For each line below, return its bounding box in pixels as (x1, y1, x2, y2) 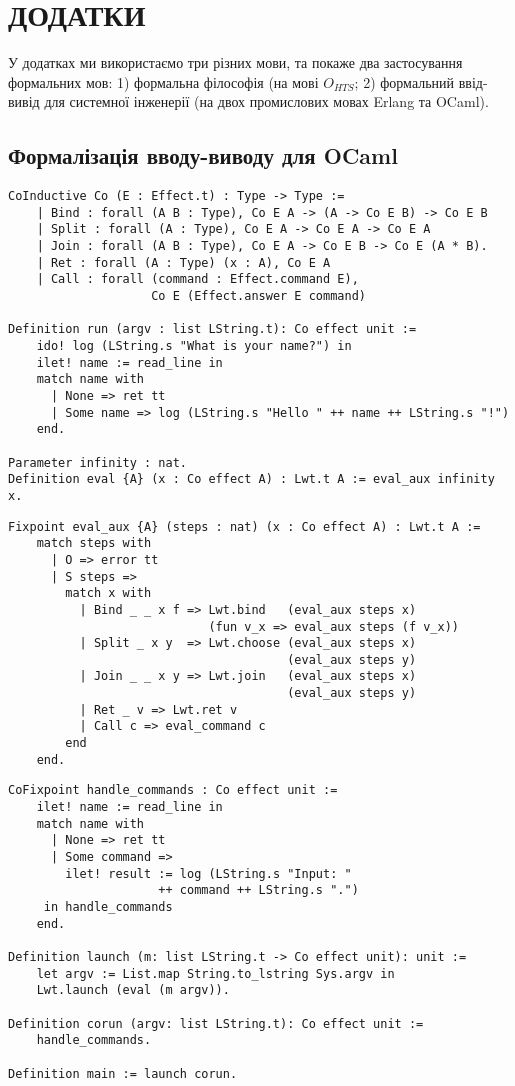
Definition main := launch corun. (8, 1066, 238, 1081)
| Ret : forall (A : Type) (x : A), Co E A (36, 255, 331, 270)
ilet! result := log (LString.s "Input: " (65, 866, 352, 881)
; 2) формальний (354, 71, 455, 92)
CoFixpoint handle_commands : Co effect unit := (8, 783, 338, 798)
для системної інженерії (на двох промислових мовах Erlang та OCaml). (44, 91, 489, 112)
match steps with (36, 536, 152, 551)
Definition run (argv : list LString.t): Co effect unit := (8, 322, 417, 337)
